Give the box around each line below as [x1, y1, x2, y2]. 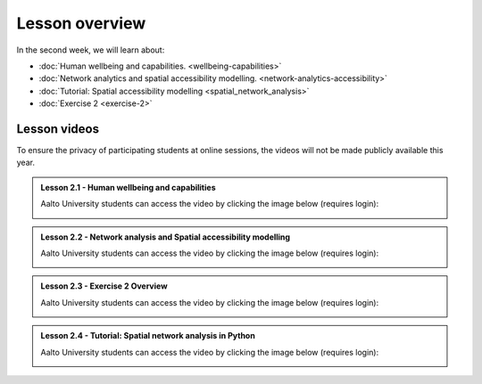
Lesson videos [16, 121, 100, 136]
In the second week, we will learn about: [16, 45, 165, 55]
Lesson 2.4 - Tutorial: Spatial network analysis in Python [40, 331, 256, 341]
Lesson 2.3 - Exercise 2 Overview [40, 281, 169, 291]
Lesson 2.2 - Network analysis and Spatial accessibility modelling [40, 232, 290, 242]
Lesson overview [16, 13, 146, 33]
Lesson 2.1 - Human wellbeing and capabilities [40, 182, 216, 192]
